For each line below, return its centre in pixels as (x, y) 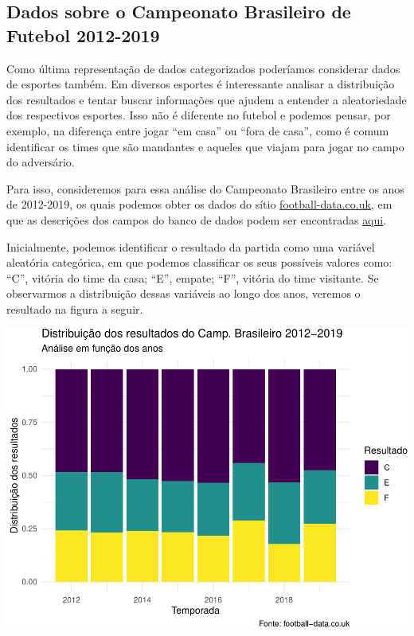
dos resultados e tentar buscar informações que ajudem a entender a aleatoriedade (207, 99)
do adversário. (41, 162)
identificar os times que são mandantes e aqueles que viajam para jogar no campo (205, 146)
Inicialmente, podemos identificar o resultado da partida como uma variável (191, 246)
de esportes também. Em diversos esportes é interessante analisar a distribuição (201, 84)
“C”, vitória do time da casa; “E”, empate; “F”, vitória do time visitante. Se (193, 277)
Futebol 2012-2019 (83, 35)
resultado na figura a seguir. (75, 308)
